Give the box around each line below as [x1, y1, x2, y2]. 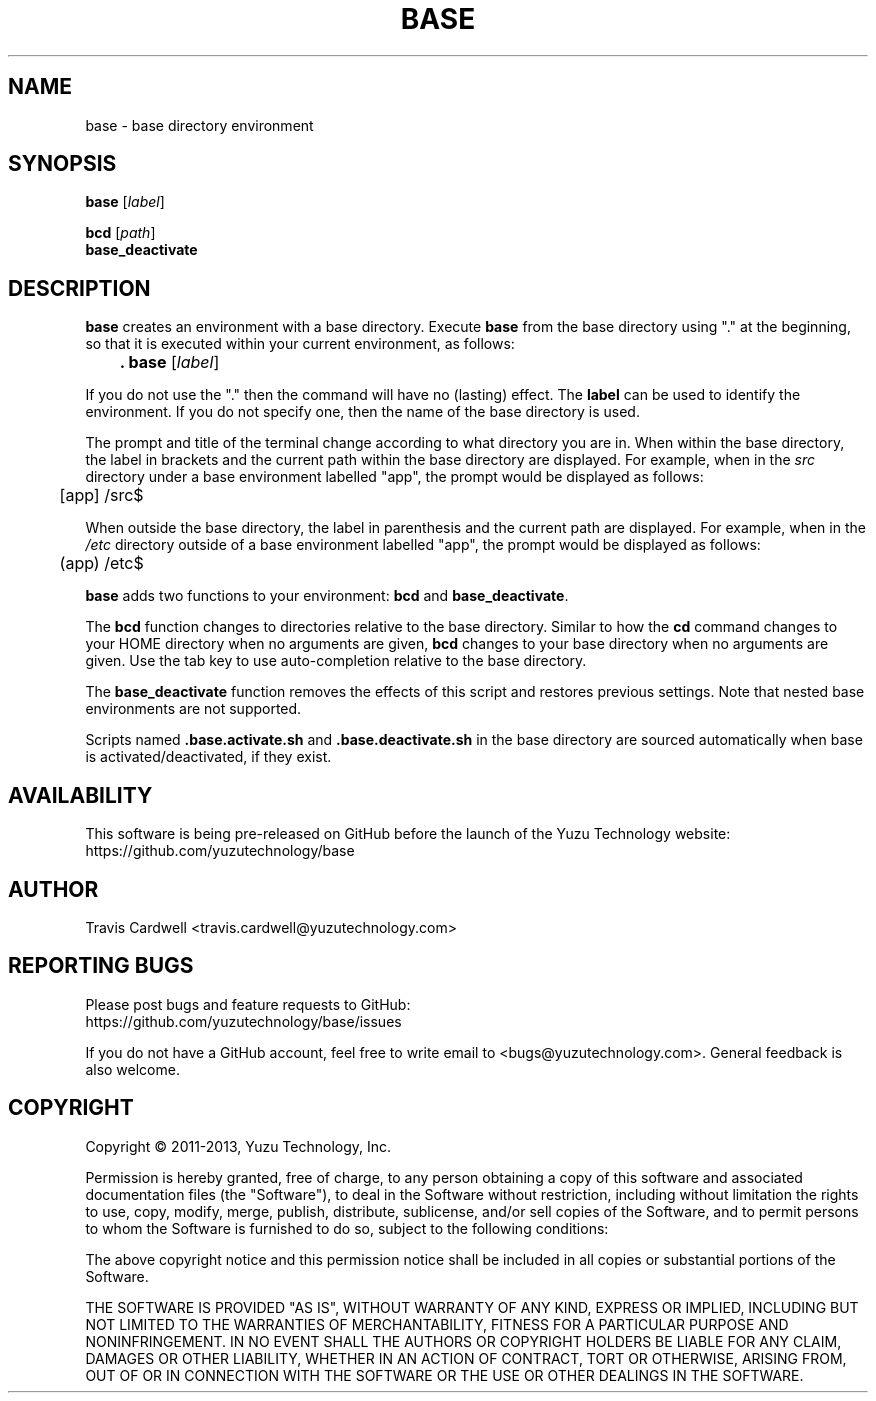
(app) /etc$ [59, 553, 144, 574]
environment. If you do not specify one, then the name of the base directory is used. [85, 403, 640, 421]
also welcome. [85, 1060, 180, 1078]
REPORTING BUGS [8, 953, 194, 979]
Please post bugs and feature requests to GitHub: [85, 995, 411, 1013]
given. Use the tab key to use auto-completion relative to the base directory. [85, 652, 587, 670]
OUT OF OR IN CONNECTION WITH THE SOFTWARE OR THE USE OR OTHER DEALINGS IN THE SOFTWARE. [85, 1366, 804, 1384]
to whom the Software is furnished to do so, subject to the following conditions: [85, 1219, 609, 1237]
